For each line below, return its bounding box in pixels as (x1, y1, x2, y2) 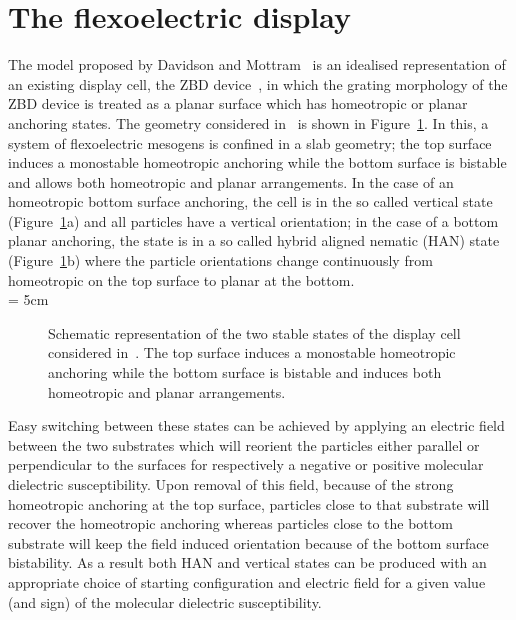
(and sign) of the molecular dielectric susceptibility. (8, 591, 322, 612)
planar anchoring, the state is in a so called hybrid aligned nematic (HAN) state (8, 230, 500, 251)
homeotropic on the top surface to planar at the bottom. (8, 269, 355, 290)
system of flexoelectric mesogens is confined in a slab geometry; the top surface (8, 132, 492, 153)
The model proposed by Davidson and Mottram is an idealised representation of (8, 54, 506, 75)
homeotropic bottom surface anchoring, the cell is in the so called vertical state (8, 191, 493, 212)
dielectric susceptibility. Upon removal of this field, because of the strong (8, 474, 454, 494)
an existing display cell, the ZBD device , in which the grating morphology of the (8, 73, 508, 94)
